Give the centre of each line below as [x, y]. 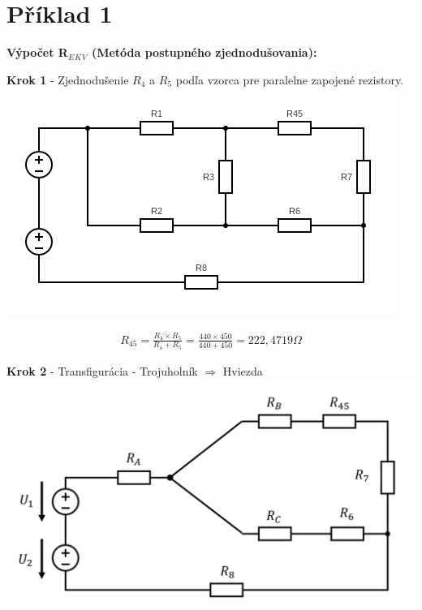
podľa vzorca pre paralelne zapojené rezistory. [290, 79]
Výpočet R [37, 52]
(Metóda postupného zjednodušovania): [204, 52]
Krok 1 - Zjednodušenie [68, 79]
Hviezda [243, 370]
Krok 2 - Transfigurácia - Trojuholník [102, 370]
